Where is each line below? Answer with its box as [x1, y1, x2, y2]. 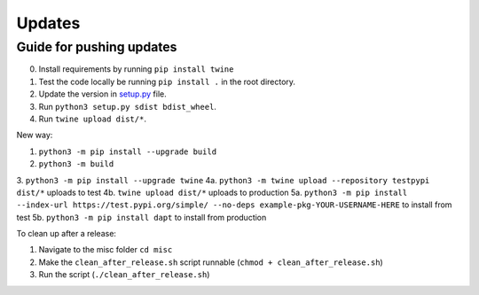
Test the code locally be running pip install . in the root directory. [38, 76, 296, 87]
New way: [16, 129, 53, 141]
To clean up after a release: [16, 229, 117, 239]
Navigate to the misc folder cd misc [38, 245, 173, 255]
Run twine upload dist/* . [38, 113, 146, 124]
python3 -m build [38, 159, 114, 169]
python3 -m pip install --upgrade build [38, 146, 217, 157]
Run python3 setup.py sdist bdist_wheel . [38, 101, 217, 112]
